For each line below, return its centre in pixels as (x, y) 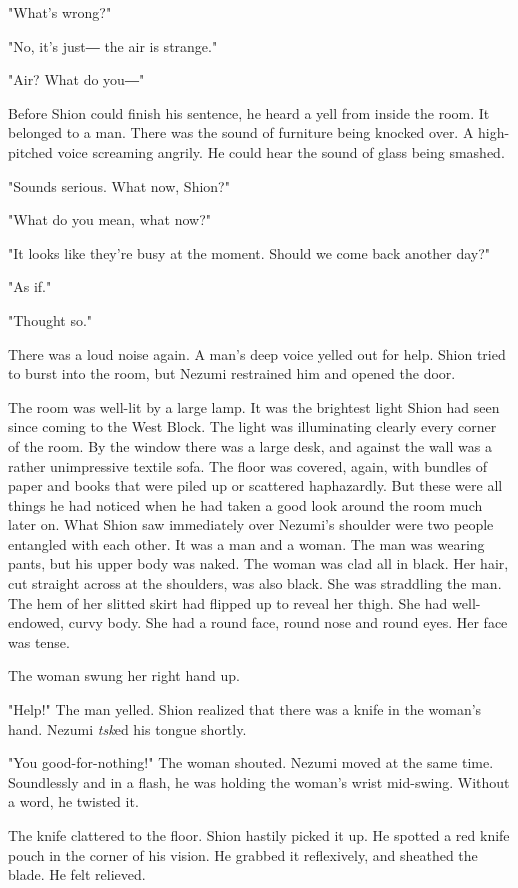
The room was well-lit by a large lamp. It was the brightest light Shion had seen (254, 406)
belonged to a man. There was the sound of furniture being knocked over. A (241, 132)
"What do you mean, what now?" (109, 219)
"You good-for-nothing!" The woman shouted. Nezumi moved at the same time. (251, 762)
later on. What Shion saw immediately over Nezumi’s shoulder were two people (251, 524)
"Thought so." (50, 319)
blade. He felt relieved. (77, 874)
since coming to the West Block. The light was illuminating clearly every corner (252, 426)
